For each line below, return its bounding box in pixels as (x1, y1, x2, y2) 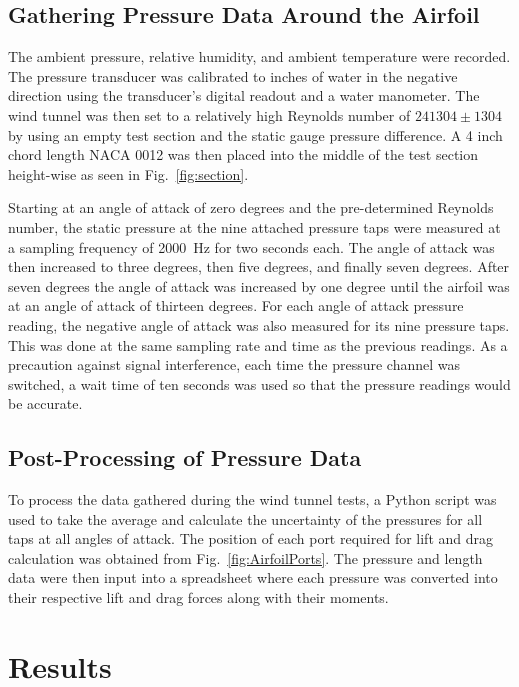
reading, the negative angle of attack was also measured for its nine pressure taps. (8, 314, 510, 335)
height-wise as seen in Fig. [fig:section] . (8, 163, 249, 184)
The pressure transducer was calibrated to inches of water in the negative (8, 65, 458, 86)
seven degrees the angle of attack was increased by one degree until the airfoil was (8, 275, 510, 296)
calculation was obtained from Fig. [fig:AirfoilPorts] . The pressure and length (8, 547, 483, 568)
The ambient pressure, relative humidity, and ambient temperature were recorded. (8, 46, 511, 67)
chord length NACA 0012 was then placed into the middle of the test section (8, 144, 479, 165)
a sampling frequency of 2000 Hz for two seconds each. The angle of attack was (8, 236, 495, 257)
